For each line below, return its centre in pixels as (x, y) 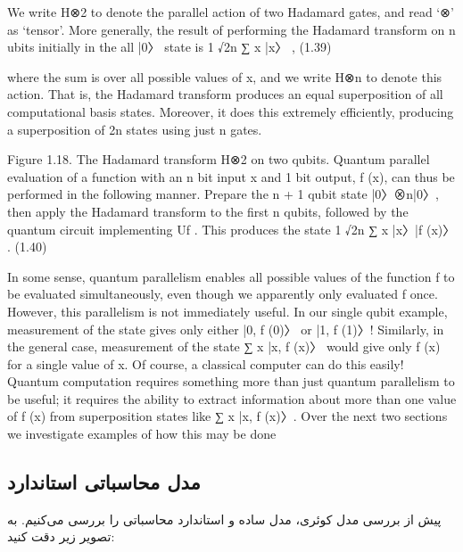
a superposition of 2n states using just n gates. (135, 129)
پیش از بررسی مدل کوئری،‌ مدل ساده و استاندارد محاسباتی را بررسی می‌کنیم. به (224, 519)
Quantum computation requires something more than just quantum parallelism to (231, 381)
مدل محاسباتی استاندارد (104, 482)
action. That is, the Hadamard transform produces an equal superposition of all (225, 94)
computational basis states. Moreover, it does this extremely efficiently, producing (231, 111)
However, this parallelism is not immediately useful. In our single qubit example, (227, 311)
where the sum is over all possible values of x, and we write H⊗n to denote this (225, 76)
